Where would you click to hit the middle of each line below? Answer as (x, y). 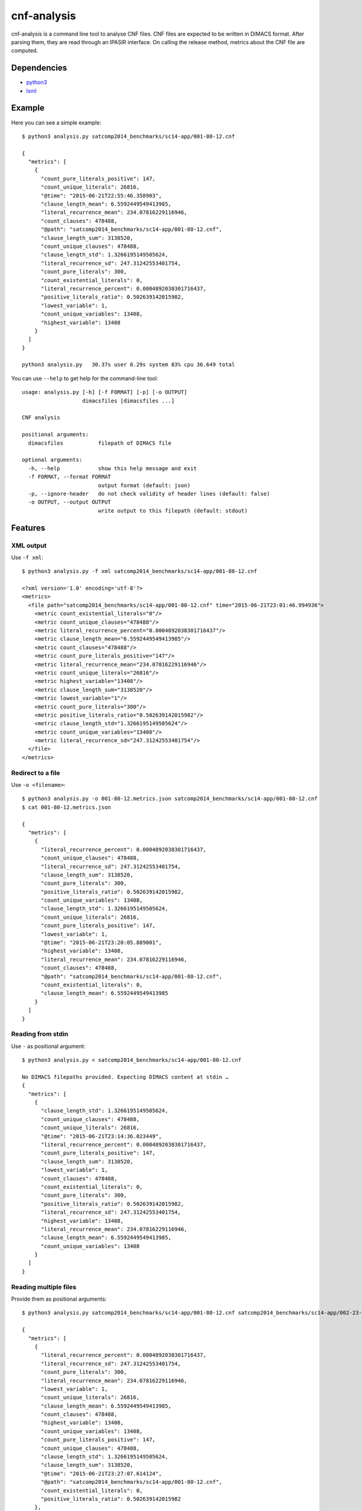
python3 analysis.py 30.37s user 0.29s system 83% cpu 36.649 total (129, 365)
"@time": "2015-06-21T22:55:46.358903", (101, 196)
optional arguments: (52, 460)
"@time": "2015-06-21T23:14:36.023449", (101, 1136)
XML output (29, 545)
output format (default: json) (144, 485)
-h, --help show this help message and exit (113, 468)
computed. (25, 51)
